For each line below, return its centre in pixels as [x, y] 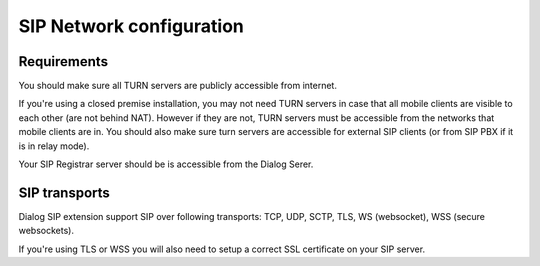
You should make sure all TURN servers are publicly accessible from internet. [177, 86]
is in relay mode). [54, 146]
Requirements [63, 61]
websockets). [46, 231]
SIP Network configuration [131, 26]
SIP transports [64, 192]
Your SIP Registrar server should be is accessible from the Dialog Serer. [166, 164]
